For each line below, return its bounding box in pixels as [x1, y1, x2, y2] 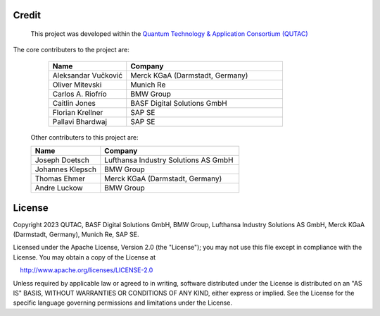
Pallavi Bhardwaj [52, 116, 108, 126]
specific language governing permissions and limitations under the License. [13, 298, 232, 307]
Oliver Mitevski [52, 80, 102, 90]
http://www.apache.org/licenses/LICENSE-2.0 [20, 266, 153, 274]
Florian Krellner [52, 107, 103, 117]
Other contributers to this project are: [30, 133, 139, 141]
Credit [13, 9, 42, 21]
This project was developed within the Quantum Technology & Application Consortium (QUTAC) [30, 30, 308, 38]
